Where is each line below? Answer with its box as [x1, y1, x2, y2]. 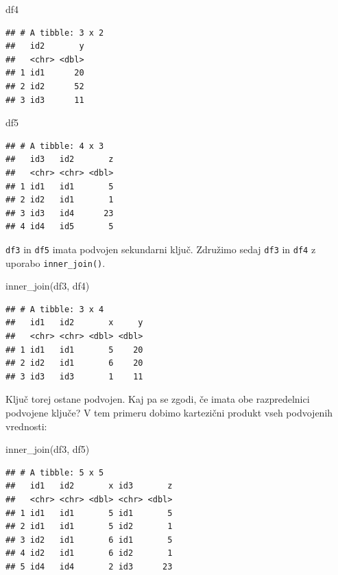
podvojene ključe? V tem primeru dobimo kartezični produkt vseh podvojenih [5, 405, 333, 419]
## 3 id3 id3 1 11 [5, 371, 143, 382]
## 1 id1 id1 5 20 [5, 344, 143, 355]
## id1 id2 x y [5, 318, 143, 328]
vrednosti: [5, 419, 47, 433]
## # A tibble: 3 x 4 [5, 304, 104, 314]
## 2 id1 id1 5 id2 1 [5, 521, 173, 532]
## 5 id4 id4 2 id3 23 [5, 561, 173, 572]
